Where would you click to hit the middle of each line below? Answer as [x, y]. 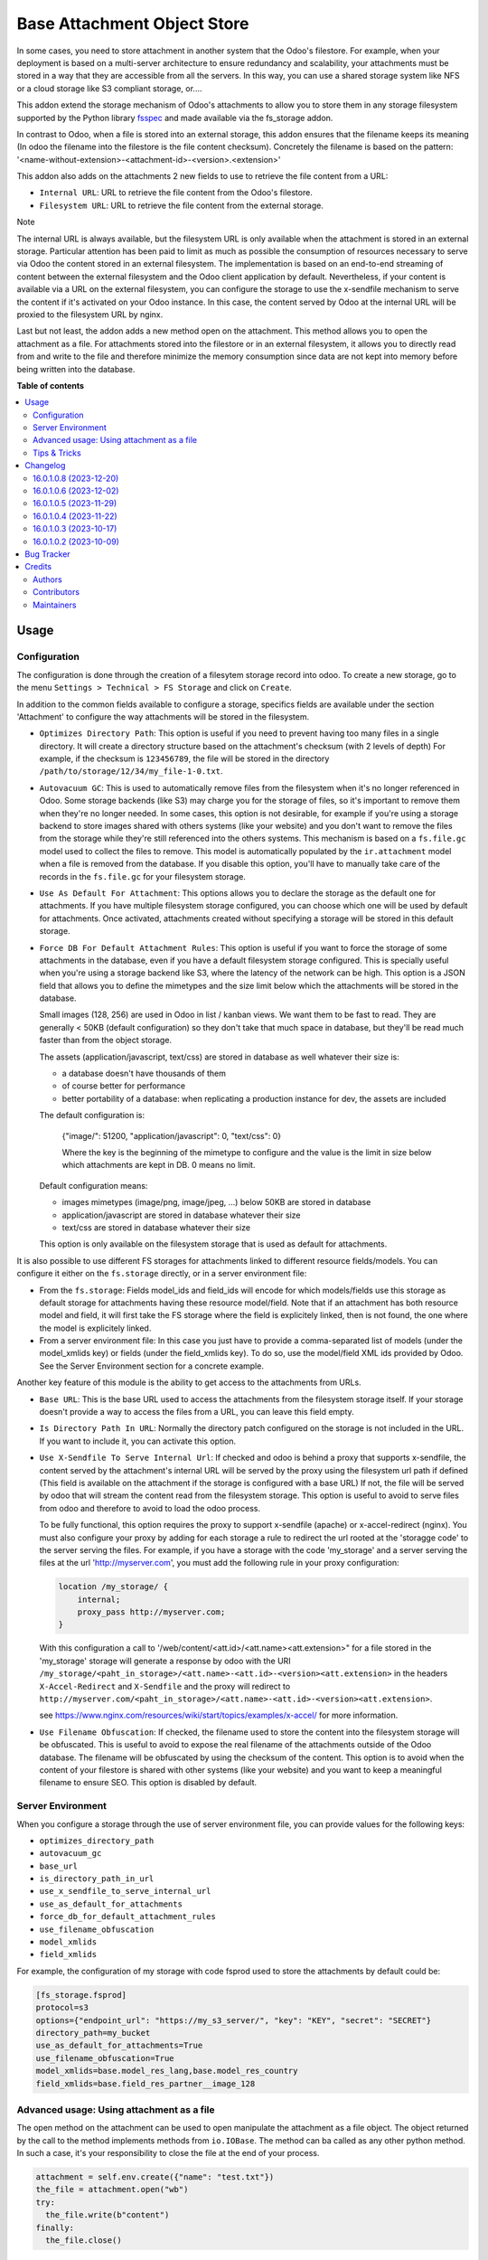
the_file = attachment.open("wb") [112, 2189]
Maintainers [55, 605]
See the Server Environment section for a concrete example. [151, 1366]
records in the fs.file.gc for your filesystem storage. [142, 876]
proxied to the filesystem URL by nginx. [90, 314]
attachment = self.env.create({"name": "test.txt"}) [155, 2177]
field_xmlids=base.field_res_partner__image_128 [145, 2083]
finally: [55, 2227]
